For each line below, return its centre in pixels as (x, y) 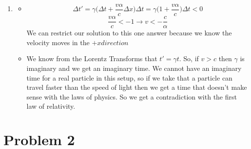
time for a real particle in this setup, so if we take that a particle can (129, 77)
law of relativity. (51, 106)
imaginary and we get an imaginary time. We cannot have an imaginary (134, 68)
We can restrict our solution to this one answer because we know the (129, 33)
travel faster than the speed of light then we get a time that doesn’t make (137, 87)
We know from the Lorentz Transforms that (92, 58)
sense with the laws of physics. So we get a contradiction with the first (132, 96)
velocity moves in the (58, 42)
